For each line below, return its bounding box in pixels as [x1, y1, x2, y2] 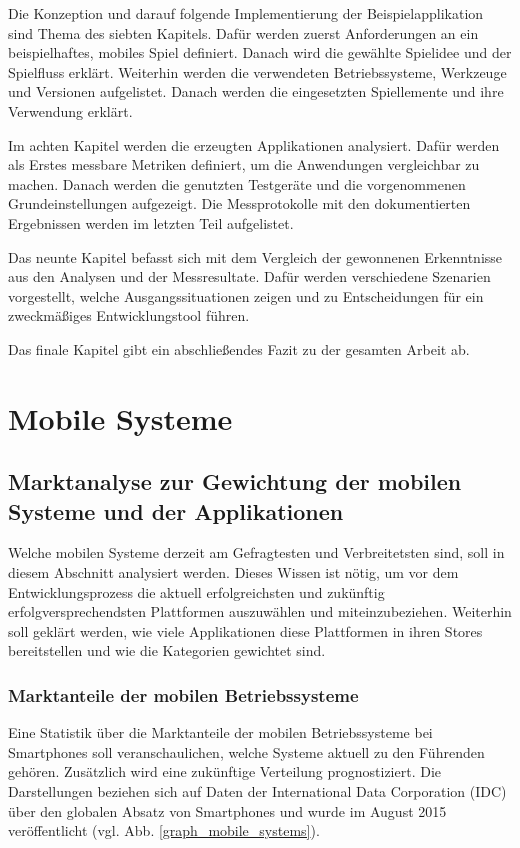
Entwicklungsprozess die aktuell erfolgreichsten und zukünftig [8, 581, 385, 602]
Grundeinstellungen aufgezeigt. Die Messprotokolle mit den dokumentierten [8, 193, 471, 214]
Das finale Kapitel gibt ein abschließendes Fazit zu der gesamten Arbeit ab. [8, 338, 470, 359]
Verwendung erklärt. [8, 100, 133, 121]
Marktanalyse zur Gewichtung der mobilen [8, 466, 462, 497]
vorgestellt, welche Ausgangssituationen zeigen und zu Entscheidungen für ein [8, 285, 484, 306]
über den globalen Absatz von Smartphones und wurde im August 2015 [8, 800, 447, 821]
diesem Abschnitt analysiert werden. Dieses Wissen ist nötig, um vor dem [8, 562, 459, 583]
